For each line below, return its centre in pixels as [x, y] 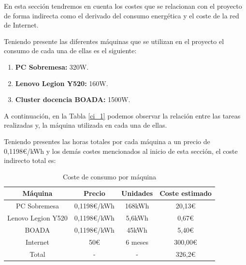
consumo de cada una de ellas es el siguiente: [70, 51]
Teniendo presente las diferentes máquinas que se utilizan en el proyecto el [114, 41]
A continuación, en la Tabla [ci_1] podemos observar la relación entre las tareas [122, 115]
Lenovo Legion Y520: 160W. [62, 83]
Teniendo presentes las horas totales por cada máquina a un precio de [107, 141]
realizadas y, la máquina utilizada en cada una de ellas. [86, 125]
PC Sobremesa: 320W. [52, 66]
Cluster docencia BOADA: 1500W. [73, 99]
